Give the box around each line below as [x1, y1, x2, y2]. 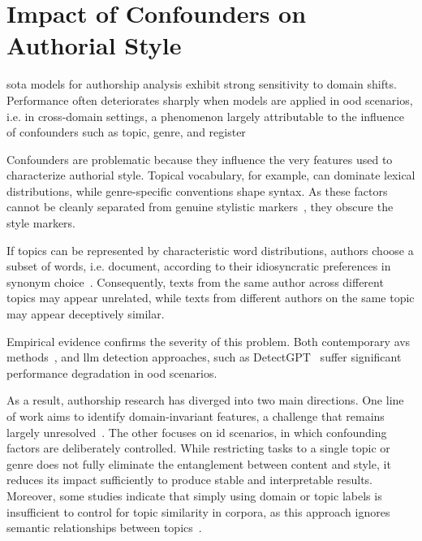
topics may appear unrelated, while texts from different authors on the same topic [6, 289, 415, 306]
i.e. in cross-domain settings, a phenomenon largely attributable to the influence [6, 107, 405, 124]
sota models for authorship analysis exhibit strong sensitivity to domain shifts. [6, 76, 397, 93]
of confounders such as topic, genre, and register [6, 123, 246, 141]
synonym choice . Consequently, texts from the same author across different [6, 273, 384, 290]
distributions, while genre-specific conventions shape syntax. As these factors [6, 182, 388, 199]
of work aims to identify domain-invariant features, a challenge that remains [6, 408, 385, 424]
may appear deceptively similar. [6, 305, 165, 322]
